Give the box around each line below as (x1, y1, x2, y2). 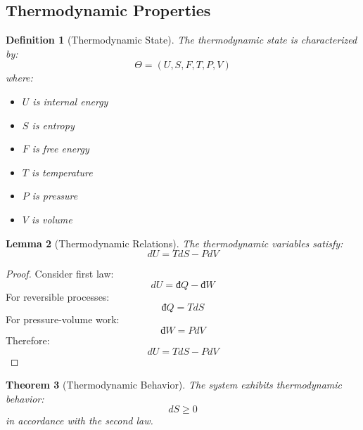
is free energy (32, 141, 89, 156)
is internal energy (32, 93, 108, 108)
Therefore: (6, 332, 50, 347)
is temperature (31, 164, 93, 179)
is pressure (32, 188, 78, 203)
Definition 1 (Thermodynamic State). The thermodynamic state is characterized (6, 32, 357, 47)
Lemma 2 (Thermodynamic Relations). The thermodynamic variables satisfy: (6, 235, 343, 250)
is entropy (32, 117, 75, 132)
